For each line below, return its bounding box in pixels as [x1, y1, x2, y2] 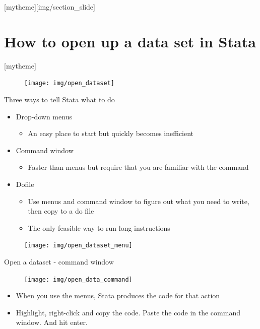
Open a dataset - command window [4, 256, 114, 267]
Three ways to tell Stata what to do [4, 94, 115, 104]
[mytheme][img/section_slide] [4, 2, 95, 12]
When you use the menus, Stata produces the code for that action [16, 290, 220, 301]
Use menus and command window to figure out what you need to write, [28, 195, 249, 206]
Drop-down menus [16, 111, 72, 121]
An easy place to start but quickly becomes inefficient [28, 128, 194, 139]
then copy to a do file [28, 206, 94, 216]
